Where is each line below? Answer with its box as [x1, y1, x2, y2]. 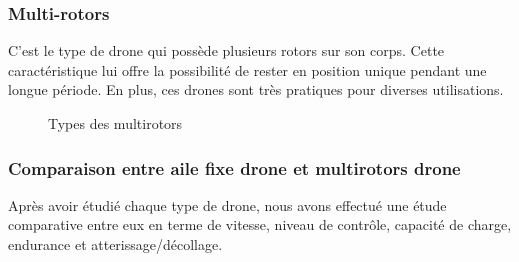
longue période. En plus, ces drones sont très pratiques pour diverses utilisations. [8, 79, 504, 100]
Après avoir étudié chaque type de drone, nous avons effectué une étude [8, 194, 447, 215]
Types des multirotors [48, 113, 183, 133]
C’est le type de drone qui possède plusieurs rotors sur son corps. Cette [8, 40, 445, 61]
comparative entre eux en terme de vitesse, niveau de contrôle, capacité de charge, [8, 214, 512, 235]
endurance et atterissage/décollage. [8, 234, 223, 254]
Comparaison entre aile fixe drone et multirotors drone [8, 155, 461, 180]
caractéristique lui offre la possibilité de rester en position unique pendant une [8, 59, 487, 80]
